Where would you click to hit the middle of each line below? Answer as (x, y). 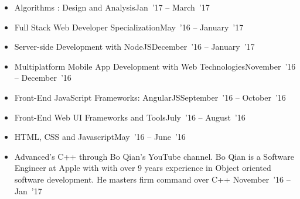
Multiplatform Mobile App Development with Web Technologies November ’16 (155, 66)
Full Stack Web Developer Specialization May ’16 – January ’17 (129, 27)
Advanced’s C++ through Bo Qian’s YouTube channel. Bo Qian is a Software (154, 156)
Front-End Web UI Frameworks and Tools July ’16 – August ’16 (130, 117)
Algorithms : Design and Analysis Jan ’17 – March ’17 (112, 7)
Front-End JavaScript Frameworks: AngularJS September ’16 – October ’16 (150, 97)
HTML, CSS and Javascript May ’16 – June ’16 (100, 137)
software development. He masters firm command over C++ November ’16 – (152, 179)
